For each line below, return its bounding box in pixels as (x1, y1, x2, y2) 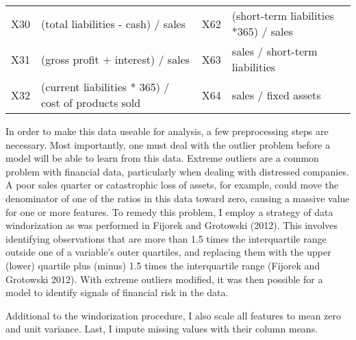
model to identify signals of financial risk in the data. (5, 285, 229, 300)
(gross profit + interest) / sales (41, 51, 190, 67)
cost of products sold (41, 95, 141, 110)
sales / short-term (231, 43, 318, 59)
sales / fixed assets (231, 86, 321, 103)
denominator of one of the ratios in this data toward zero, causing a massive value (5, 191, 350, 205)
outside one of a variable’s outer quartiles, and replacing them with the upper (5, 245, 331, 259)
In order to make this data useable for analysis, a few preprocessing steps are (5, 124, 329, 138)
